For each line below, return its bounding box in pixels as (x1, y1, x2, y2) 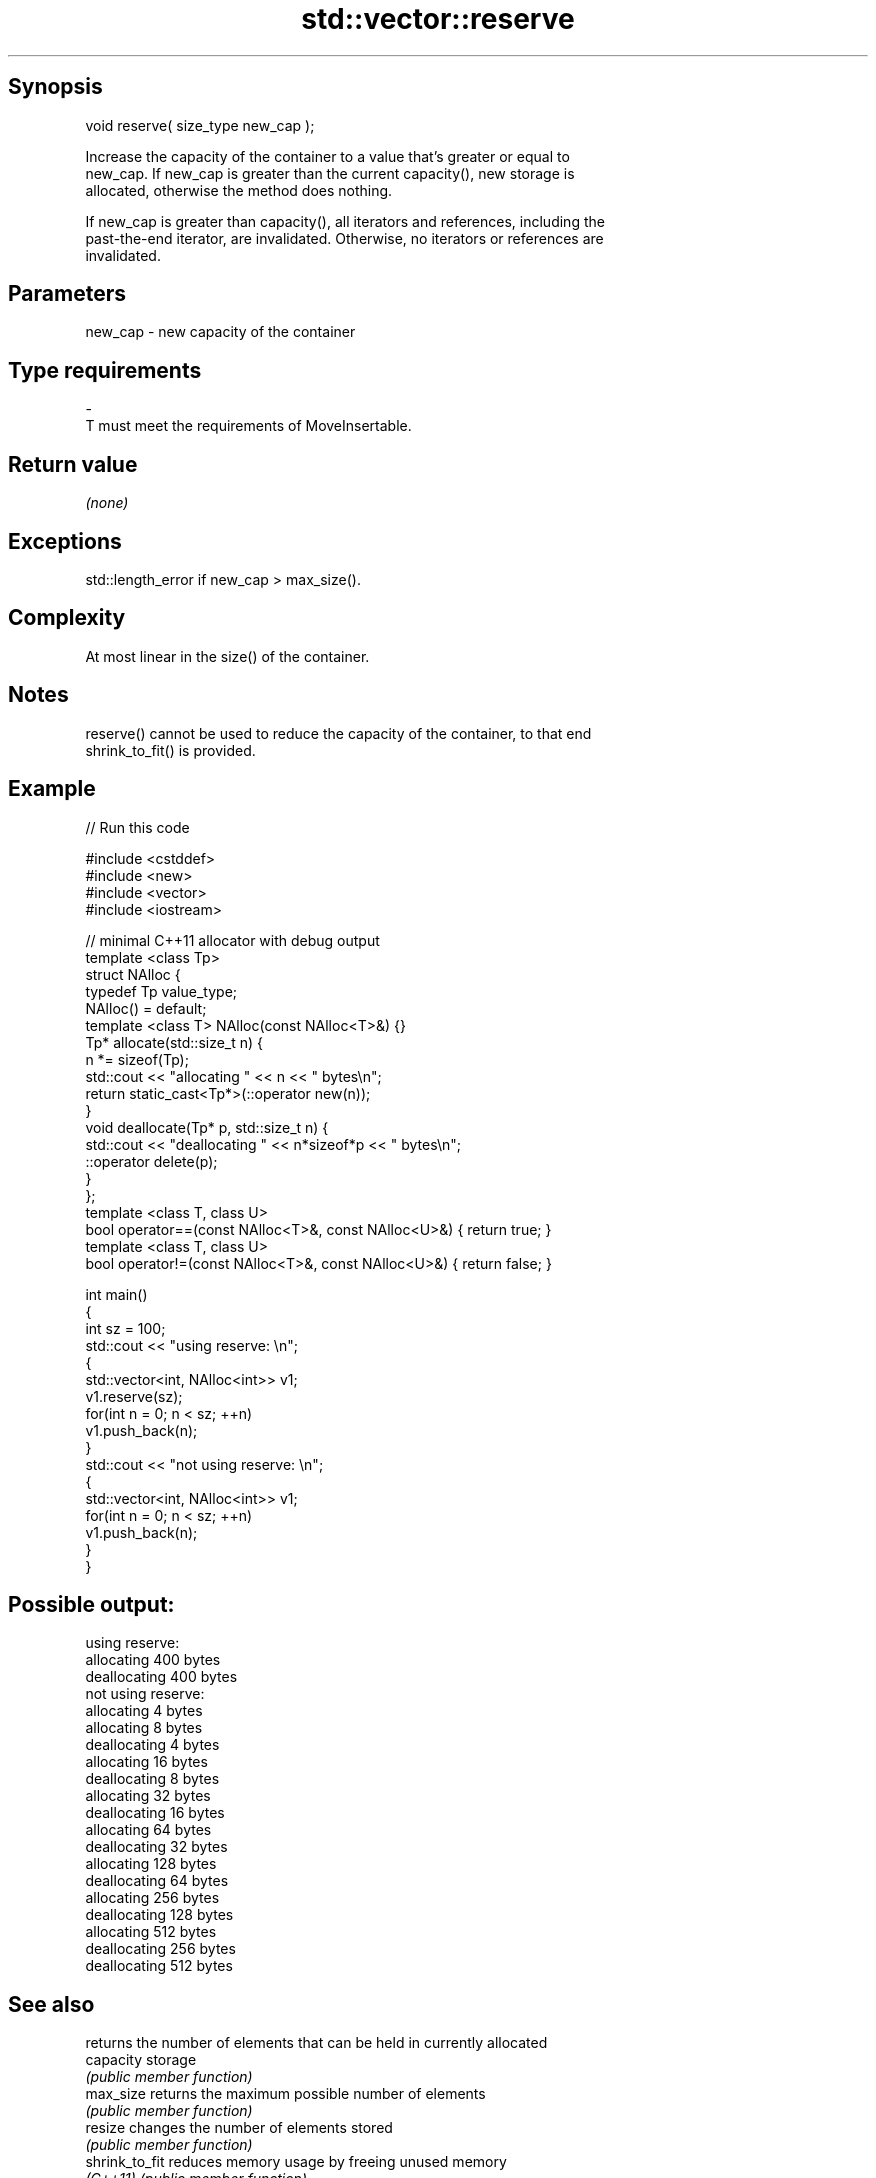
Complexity (8, 605, 126, 631)
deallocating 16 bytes (85, 1804, 225, 1822)
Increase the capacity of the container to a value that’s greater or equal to (85, 147, 570, 165)
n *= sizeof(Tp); (85, 1050, 189, 1068)
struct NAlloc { (85, 965, 181, 983)
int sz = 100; (85, 1319, 166, 1337)
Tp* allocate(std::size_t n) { (85, 1033, 264, 1051)
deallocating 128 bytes (85, 1906, 234, 1924)
